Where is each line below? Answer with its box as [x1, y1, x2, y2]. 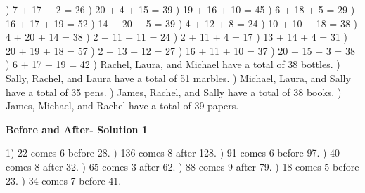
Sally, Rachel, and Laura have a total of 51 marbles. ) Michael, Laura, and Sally [6, 70, 351, 85]
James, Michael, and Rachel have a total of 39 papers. [6, 98, 239, 113]
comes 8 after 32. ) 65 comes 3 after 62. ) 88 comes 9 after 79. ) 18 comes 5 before [6, 159, 359, 173]
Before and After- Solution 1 [6, 121, 148, 136]
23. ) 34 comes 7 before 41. [6, 173, 122, 187]
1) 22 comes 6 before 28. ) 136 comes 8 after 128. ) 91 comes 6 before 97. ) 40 [6, 145, 340, 160]
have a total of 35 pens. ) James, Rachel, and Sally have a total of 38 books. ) [6, 84, 342, 99]
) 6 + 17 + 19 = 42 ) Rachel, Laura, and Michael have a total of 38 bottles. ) [6, 57, 340, 72]
